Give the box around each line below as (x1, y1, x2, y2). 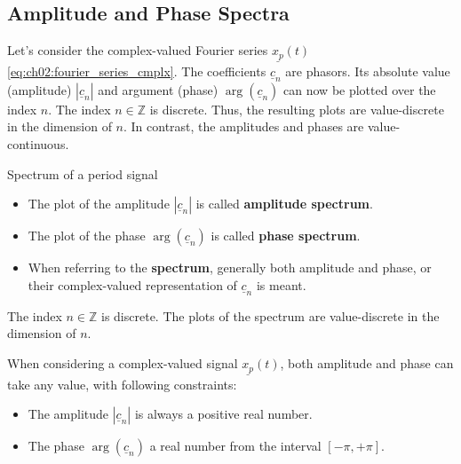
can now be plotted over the (283, 80, 436, 98)
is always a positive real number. (134, 405, 313, 423)
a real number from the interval (149, 436, 322, 455)
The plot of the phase (28, 226, 146, 245)
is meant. (256, 275, 306, 294)
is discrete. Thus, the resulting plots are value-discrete (149, 99, 444, 118)
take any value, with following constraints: (7, 374, 237, 393)
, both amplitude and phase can (280, 354, 454, 373)
